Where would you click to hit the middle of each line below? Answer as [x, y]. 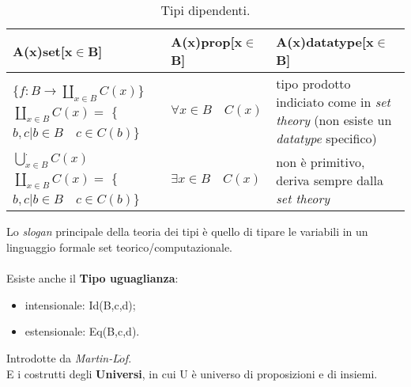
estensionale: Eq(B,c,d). [82, 331]
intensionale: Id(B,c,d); [80, 304]
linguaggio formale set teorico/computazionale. [119, 247]
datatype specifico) [326, 138]
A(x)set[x [43, 51]
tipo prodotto [313, 83]
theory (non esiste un [334, 120]
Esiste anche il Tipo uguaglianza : [92, 278]
